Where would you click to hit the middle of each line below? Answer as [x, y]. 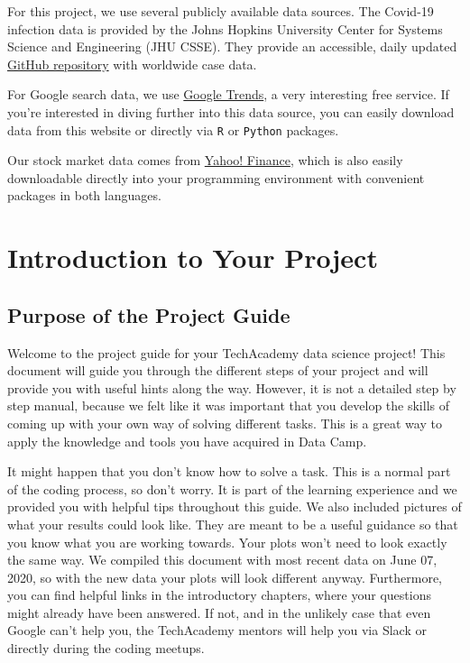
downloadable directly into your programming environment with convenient [216, 177]
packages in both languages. [84, 195]
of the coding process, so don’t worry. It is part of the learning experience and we [232, 488]
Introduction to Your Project [193, 258]
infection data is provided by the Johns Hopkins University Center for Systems [225, 28]
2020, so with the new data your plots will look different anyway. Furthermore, [225, 577]
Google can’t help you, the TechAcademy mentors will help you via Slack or [217, 630]
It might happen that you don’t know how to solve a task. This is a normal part [229, 471]
